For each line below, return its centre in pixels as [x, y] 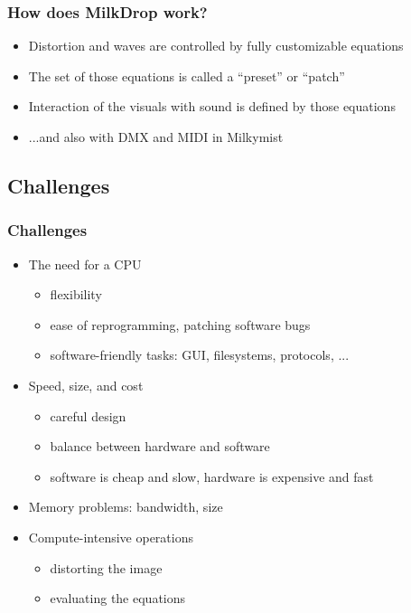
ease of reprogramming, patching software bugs [180, 324]
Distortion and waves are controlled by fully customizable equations [216, 46]
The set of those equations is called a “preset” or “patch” [187, 75]
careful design [88, 415]
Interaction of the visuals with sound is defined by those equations [212, 106]
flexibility [76, 294]
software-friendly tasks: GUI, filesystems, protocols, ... [200, 355]
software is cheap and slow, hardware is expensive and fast [212, 476]
